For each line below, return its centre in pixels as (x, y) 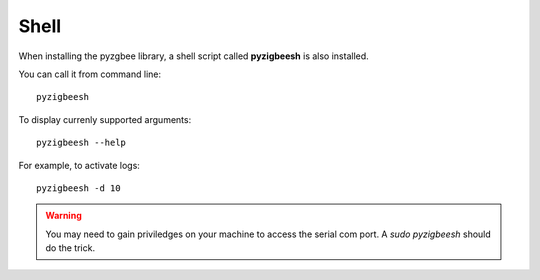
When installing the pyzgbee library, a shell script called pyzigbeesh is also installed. (193, 56)
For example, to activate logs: (79, 165)
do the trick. (70, 248)
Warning (63, 216)
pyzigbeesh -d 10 (78, 188)
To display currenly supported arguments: (105, 119)
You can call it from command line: (90, 74)
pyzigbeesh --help (81, 143)
